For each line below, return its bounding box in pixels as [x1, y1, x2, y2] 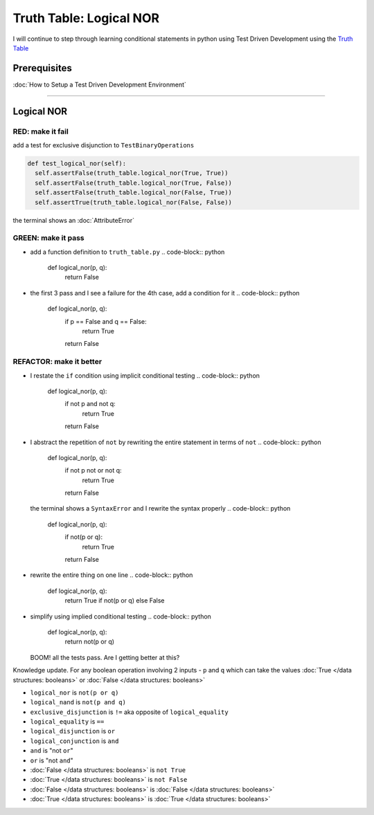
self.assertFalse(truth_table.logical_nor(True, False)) [35, 178, 232, 187]
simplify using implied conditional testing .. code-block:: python [30, 612, 211, 621]
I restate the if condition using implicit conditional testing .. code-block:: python [30, 371, 260, 380]
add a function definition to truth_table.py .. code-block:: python [30, 248, 225, 256]
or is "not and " [30, 756, 74, 764]
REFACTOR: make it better [12, 357, 103, 367]
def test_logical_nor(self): [27, 159, 127, 167]
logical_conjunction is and [30, 737, 119, 745]
